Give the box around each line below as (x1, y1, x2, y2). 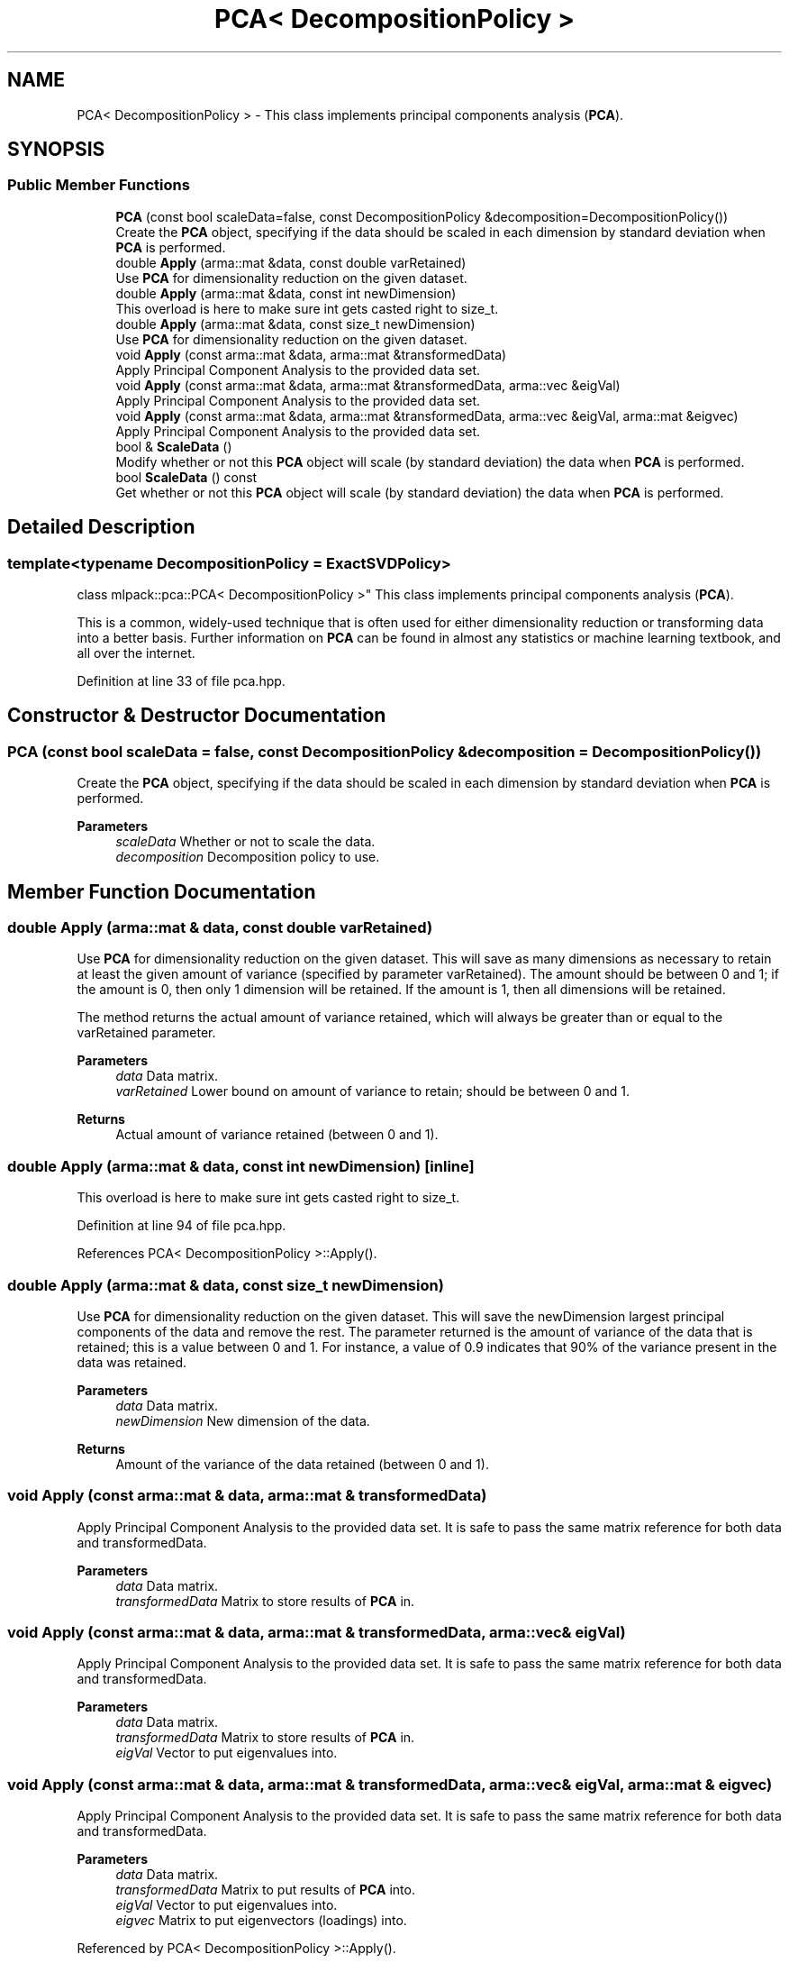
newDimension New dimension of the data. (115, 1412, 370, 1429)
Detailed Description (7, 516, 195, 539)
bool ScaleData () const (115, 469, 258, 485)
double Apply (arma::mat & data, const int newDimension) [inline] (7, 1156, 475, 1175)
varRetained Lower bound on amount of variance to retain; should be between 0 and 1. (115, 1083, 630, 1100)
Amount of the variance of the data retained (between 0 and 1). (115, 1456, 489, 1472)
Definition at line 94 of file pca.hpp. (77, 1218, 286, 1234)
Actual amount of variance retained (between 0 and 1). (115, 1127, 439, 1143)
